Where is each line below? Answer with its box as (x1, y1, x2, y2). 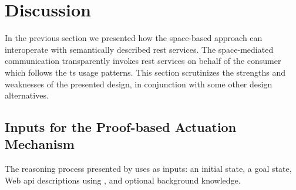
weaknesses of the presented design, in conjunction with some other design (5, 77, 273, 90)
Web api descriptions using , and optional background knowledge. (5, 174, 241, 186)
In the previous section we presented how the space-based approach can (5, 32, 263, 44)
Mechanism (5, 135, 75, 153)
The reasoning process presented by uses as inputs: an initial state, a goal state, (5, 162, 292, 175)
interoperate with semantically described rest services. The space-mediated (5, 43, 274, 55)
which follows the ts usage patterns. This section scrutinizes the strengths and (5, 66, 286, 78)
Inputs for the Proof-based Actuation (5, 118, 237, 136)
